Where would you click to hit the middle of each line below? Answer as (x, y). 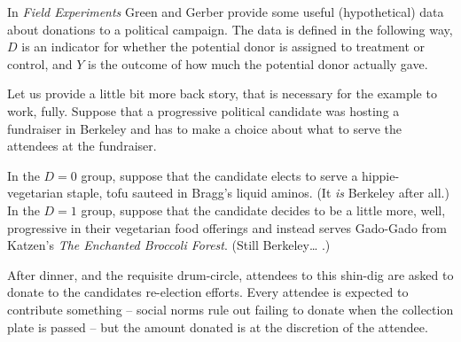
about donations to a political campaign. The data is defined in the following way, (230, 29)
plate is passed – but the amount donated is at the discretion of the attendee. (218, 326)
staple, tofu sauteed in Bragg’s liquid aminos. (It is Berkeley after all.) (258, 193)
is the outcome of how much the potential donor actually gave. (258, 63)
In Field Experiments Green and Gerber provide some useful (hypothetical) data (226, 12)
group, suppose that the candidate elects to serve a (219, 175)
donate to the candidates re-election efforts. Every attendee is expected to (208, 292)
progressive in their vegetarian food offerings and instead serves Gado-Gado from (227, 227)
